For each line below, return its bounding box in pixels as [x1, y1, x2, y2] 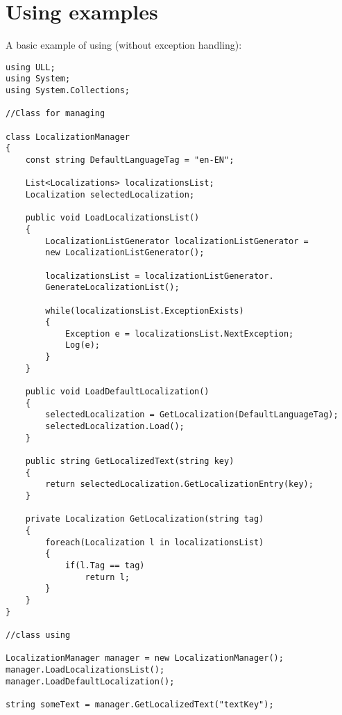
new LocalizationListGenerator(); [45, 248, 205, 258]
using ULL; [6, 62, 55, 72]
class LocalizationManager [6, 131, 130, 142]
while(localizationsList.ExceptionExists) [45, 305, 244, 316]
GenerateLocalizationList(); [45, 282, 180, 293]
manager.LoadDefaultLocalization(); [6, 676, 175, 686]
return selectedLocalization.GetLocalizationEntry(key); [45, 479, 314, 490]
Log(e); [65, 340, 101, 351]
